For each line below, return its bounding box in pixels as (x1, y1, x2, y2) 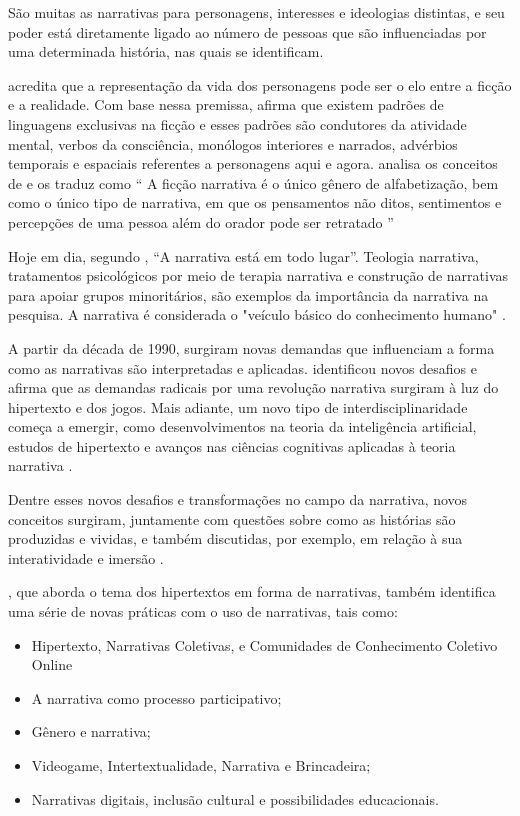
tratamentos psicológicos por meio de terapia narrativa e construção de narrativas (8, 265, 509, 286)
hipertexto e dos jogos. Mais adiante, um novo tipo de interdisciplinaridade (8, 396, 468, 417)
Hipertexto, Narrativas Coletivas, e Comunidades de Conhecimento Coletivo (31, 634, 498, 655)
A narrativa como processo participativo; (31, 687, 282, 708)
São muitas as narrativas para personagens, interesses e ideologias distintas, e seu (8, 2, 505, 22)
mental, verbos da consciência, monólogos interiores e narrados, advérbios (8, 133, 458, 154)
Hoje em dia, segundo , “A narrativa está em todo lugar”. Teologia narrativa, (8, 245, 479, 266)
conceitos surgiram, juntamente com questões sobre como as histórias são (8, 508, 456, 529)
